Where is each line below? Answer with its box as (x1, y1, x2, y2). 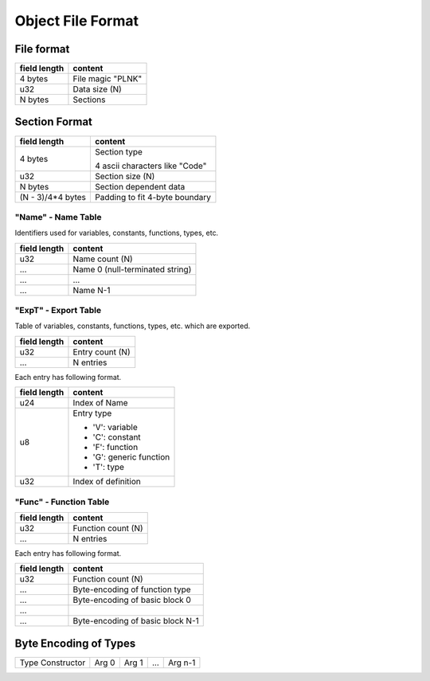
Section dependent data (95, 181, 186, 192)
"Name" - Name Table (14, 211, 102, 222)
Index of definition (72, 476, 141, 487)
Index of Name (72, 397, 128, 409)
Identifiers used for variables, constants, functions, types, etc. (14, 228, 219, 238)
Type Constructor (19, 657, 86, 668)
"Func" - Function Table (14, 496, 110, 507)
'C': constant (92, 432, 141, 443)
